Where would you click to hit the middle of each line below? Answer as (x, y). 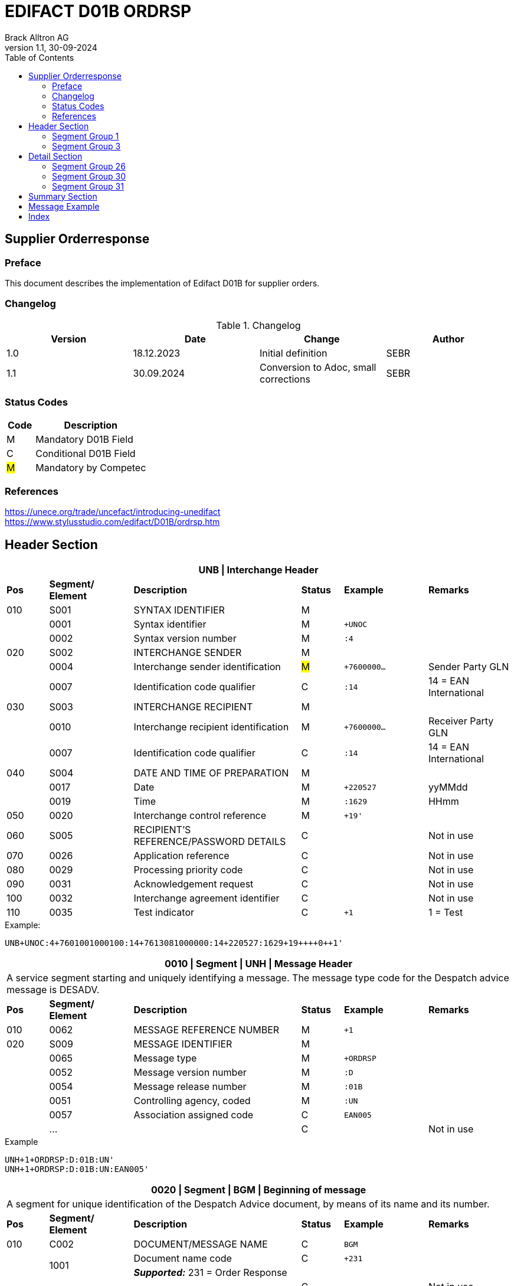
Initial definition (294, 353)
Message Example (64, 206)
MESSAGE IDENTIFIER (183, 1044)
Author (448, 339)
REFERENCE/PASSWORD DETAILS (210, 842)
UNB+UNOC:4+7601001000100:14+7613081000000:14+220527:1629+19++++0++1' (174, 943)
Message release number (190, 1087)
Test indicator (164, 913)
